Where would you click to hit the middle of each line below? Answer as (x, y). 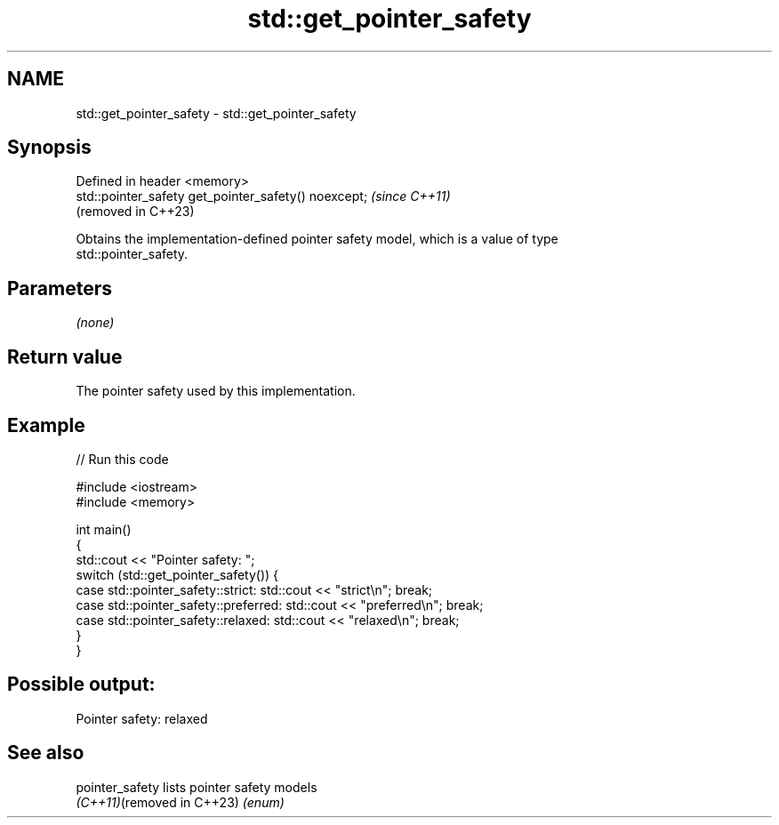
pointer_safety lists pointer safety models (197, 787)
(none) (95, 323)
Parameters (60, 288)
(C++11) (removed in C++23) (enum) (180, 802)
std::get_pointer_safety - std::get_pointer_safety (216, 113)
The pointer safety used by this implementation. (216, 391)
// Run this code (122, 459)
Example (46, 425)
